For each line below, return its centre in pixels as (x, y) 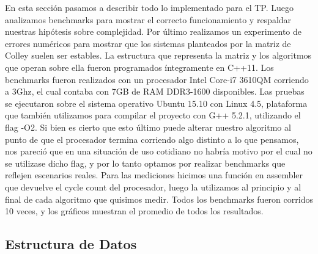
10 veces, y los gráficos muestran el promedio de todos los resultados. (134, 211)
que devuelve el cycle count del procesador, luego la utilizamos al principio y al (153, 187)
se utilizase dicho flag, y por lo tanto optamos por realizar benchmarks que (145, 163)
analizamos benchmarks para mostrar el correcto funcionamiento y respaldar (148, 19)
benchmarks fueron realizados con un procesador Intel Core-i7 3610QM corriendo (157, 79)
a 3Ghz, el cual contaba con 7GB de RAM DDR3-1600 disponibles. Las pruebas (155, 91)
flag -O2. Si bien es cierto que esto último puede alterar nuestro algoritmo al (148, 127)
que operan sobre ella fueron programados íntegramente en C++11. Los (139, 67)
